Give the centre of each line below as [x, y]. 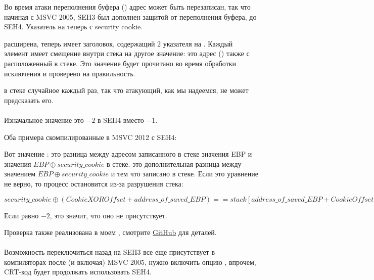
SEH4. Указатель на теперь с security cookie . [74, 27]
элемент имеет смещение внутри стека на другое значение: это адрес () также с [127, 53]
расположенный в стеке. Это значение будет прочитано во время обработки [120, 63]
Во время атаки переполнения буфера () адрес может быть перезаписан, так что [127, 7]
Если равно [21, 215]
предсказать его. [29, 100]
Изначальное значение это [44, 120]
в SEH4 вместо [121, 120]
